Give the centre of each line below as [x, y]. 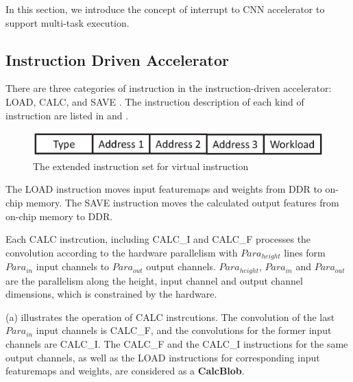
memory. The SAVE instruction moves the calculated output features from [182, 202]
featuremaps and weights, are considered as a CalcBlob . [125, 371]
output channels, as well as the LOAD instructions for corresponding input [163, 357]
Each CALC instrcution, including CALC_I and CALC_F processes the [158, 239]
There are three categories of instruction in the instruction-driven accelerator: [169, 88]
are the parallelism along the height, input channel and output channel [154, 280]
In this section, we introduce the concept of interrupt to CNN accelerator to [165, 9]
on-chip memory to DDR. [59, 216]
